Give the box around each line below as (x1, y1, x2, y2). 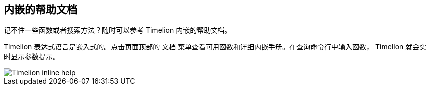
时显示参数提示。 (4, 52, 60, 61)
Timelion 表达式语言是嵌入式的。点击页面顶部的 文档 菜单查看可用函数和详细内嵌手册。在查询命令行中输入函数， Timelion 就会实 (4, 43, 427, 51)
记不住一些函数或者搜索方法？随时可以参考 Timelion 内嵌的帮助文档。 (4, 26, 232, 35)
